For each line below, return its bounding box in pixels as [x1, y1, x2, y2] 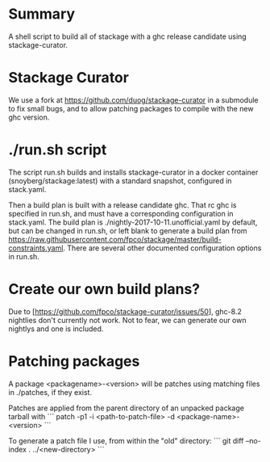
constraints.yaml [8, 243, 64, 253]
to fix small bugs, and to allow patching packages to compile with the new [8, 103, 254, 113]
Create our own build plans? [8, 280, 201, 298]
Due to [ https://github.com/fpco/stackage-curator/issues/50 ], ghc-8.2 [8, 306, 242, 316]
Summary [8, 5, 75, 23]
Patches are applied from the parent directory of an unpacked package [8, 403, 244, 413]
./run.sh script [8, 141, 107, 159]
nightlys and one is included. [8, 324, 104, 334]
